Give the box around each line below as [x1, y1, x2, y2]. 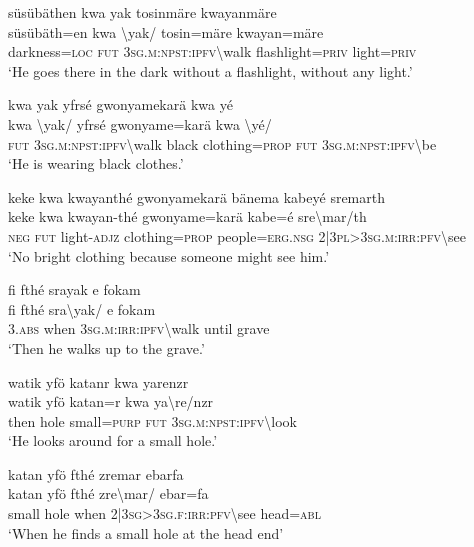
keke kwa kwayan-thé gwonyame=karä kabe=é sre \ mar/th [8, 206, 367, 227]
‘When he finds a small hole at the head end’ [8, 522, 284, 543]
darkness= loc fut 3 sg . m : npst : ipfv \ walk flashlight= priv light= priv [8, 41, 417, 62]
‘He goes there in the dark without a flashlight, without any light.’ [8, 60, 413, 81]
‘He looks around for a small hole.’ [8, 430, 218, 451]
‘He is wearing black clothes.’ [8, 153, 184, 174]
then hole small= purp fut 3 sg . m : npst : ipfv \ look [8, 410, 297, 431]
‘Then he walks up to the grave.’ [8, 337, 205, 358]
